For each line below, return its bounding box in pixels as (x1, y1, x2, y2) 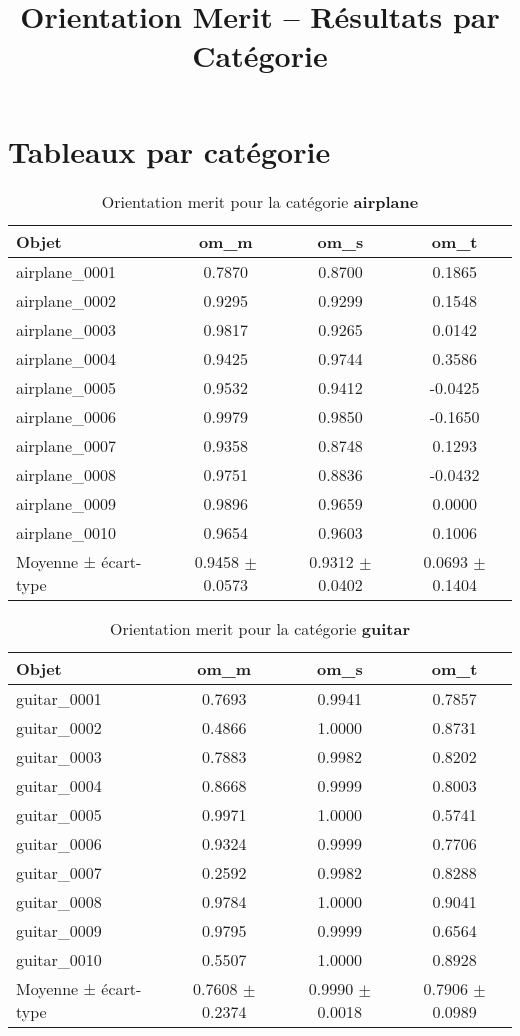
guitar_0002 (16, 715, 102, 739)
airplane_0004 (16, 346, 117, 370)
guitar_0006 (16, 831, 102, 855)
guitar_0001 (16, 686, 102, 710)
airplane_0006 (16, 404, 117, 428)
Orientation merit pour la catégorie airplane (101, 189, 419, 213)
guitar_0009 (16, 918, 102, 942)
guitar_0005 (16, 802, 102, 826)
